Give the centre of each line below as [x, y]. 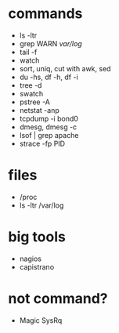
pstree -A [35, 102]
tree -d [31, 85]
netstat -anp [40, 110]
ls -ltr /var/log [41, 205]
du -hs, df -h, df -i [49, 77]
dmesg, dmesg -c [48, 127]
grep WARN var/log [50, 43]
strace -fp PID [42, 143]
